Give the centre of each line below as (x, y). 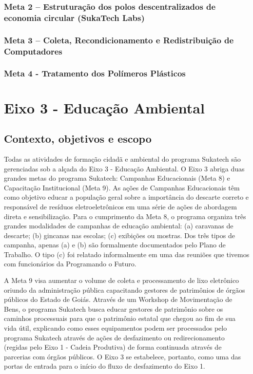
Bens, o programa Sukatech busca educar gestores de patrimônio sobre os (114, 309)
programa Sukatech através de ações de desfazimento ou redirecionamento (114, 337)
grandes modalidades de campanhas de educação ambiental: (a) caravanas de (119, 226)
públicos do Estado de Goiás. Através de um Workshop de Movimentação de (118, 299)
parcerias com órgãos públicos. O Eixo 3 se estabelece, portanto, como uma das (123, 356)
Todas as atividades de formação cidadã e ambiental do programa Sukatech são (122, 159)
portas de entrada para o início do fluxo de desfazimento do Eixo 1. (105, 366)
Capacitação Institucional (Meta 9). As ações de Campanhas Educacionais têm (122, 187)
